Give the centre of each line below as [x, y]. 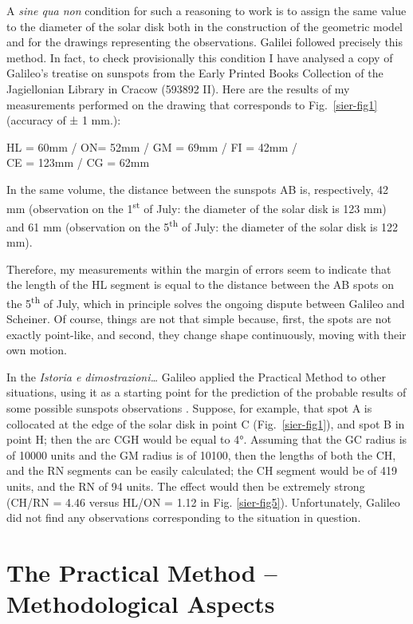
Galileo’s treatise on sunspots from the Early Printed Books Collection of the [195, 73]
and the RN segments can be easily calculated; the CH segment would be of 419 [202, 470]
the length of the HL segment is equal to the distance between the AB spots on [201, 284]
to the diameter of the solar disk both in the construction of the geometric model [205, 26]
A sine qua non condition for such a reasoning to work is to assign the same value [206, 10]
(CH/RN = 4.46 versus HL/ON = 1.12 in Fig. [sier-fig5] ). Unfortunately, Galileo [203, 502]
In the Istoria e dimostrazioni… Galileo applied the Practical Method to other [196, 376]
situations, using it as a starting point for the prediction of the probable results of [206, 392]
